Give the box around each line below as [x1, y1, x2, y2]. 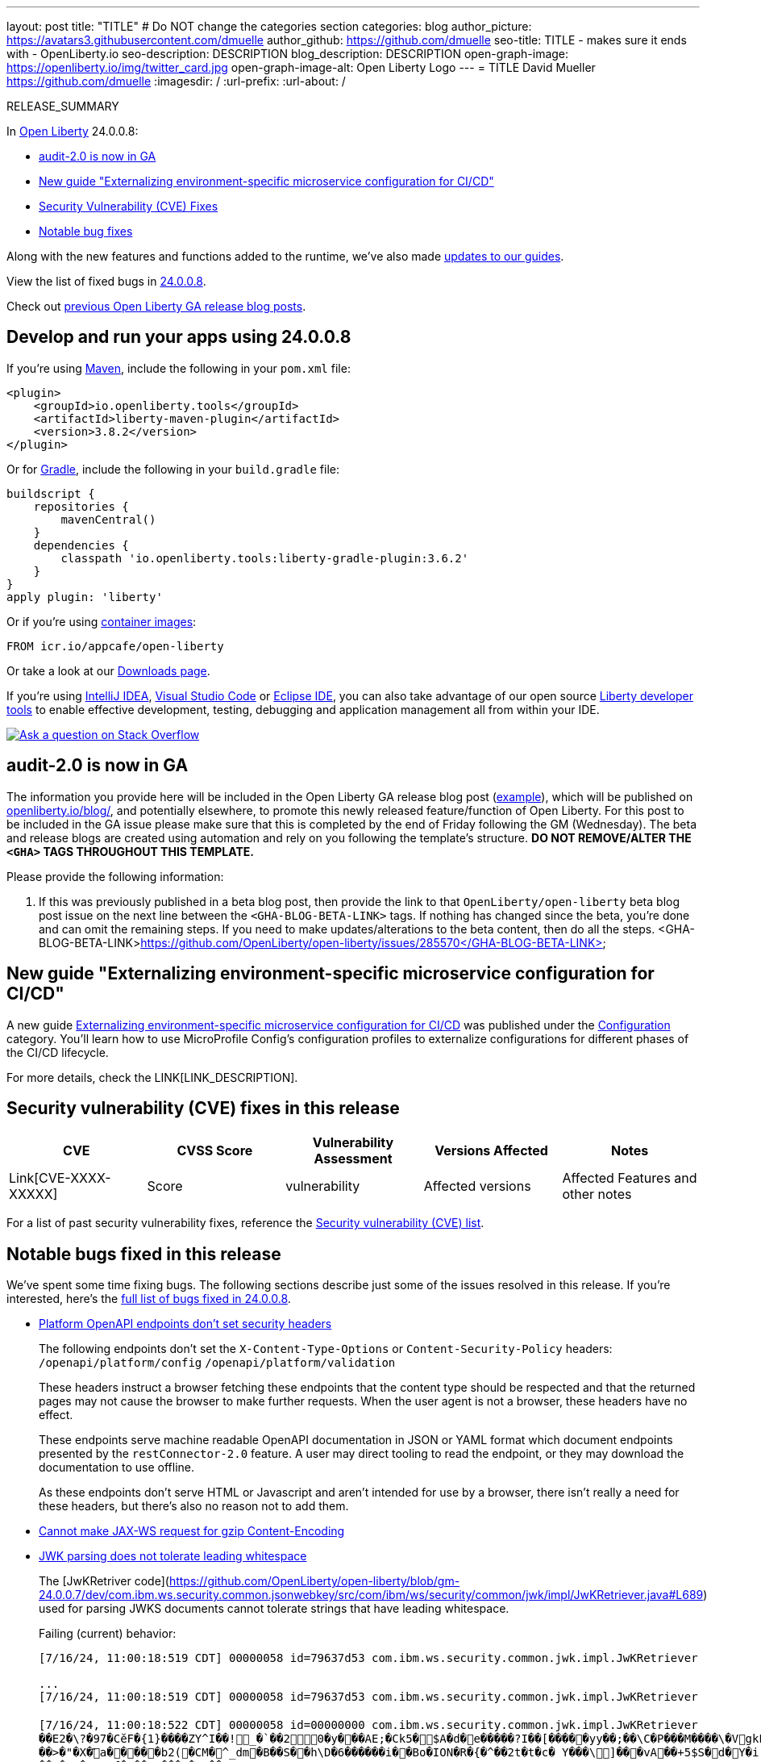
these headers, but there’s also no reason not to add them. [39, 1499, 349, 1514]
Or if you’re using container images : [6, 614, 197, 628]
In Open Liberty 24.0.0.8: [6, 124, 139, 138]
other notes [562, 1186, 632, 1203]
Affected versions [423, 1178, 531, 1195]
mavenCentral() [60, 512, 156, 526]
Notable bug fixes [39, 224, 133, 238]
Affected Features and [562, 1170, 697, 1187]
